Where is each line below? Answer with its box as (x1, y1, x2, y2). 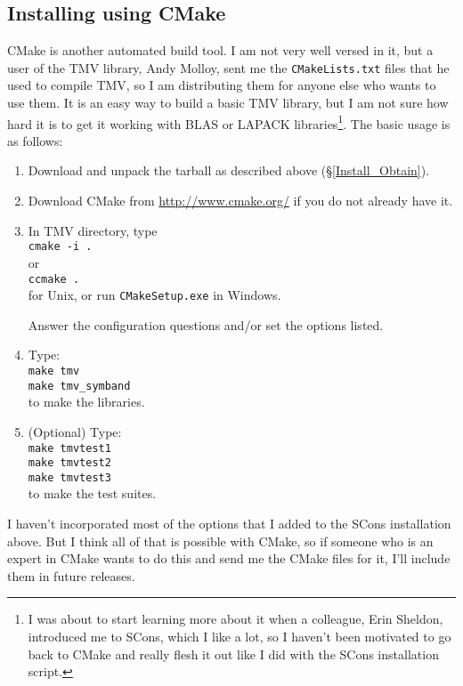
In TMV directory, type (28, 221, 158, 239)
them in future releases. (7, 566, 135, 585)
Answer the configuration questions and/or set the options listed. (28, 315, 384, 334)
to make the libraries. (28, 392, 145, 411)
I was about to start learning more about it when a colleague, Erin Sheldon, (28, 609, 443, 628)
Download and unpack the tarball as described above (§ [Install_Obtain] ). (28, 161, 430, 180)
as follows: (7, 131, 63, 149)
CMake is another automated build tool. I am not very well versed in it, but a (7, 41, 434, 60)
